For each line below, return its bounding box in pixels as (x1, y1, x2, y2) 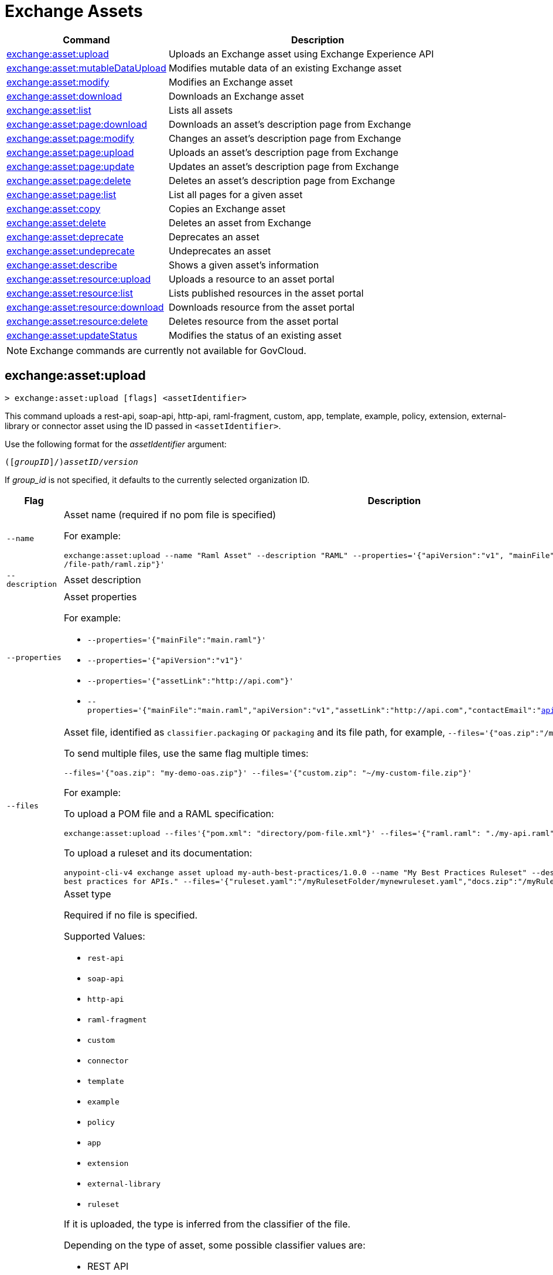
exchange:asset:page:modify (6, 132, 135, 144)
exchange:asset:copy (6, 202, 101, 215)
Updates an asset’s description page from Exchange (168, 160, 399, 172)
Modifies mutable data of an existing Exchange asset (168, 62, 402, 74)
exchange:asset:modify (6, 76, 110, 88)
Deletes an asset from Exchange (168, 216, 312, 229)
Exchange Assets (5, 1, 143, 21)
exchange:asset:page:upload (6, 146, 134, 158)
